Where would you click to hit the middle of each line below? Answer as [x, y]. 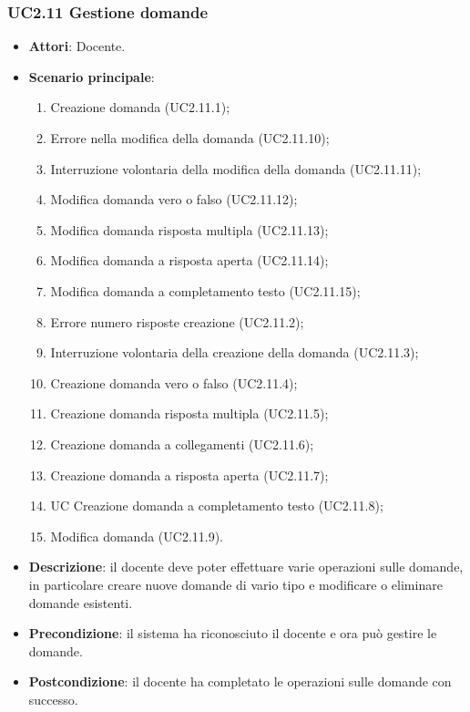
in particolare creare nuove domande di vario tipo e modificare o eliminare [235, 584]
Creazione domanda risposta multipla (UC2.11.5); [189, 413]
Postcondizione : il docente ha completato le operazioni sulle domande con [240, 681]
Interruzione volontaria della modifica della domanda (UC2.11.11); [236, 168]
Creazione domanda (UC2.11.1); [140, 107]
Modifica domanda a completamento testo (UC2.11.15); [205, 290]
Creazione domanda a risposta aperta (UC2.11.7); [189, 475]
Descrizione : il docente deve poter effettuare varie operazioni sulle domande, [246, 567]
